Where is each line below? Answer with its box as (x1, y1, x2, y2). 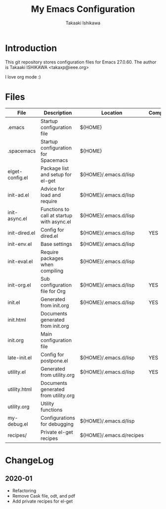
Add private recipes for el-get (12, 498, 73, 504)
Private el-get (40, 429, 73, 436)
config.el (7, 174, 28, 181)
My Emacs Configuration (31, 3, 135, 15)
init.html (7, 316, 26, 323)
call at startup (40, 212, 73, 219)
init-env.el (7, 240, 32, 247)
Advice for (40, 185, 65, 192)
